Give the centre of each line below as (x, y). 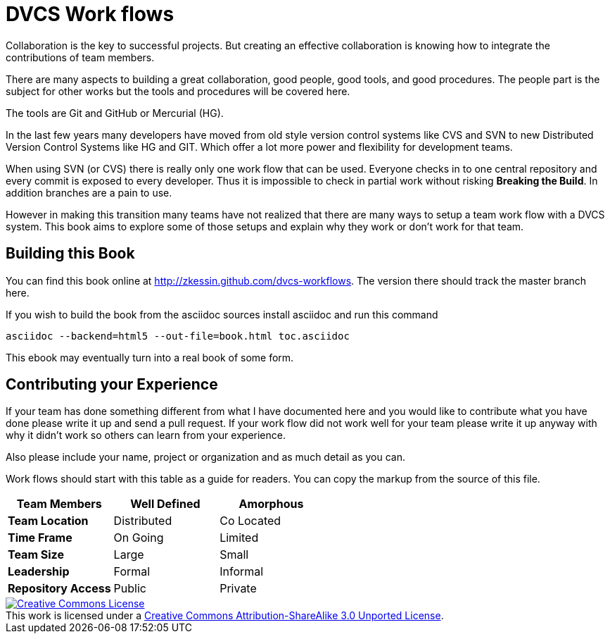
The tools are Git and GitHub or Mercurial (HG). (115, 113)
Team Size (36, 555)
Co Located (250, 521)
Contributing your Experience (112, 385)
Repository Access (59, 589)
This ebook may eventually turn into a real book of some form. (150, 357)
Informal (242, 572)
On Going (139, 538)
